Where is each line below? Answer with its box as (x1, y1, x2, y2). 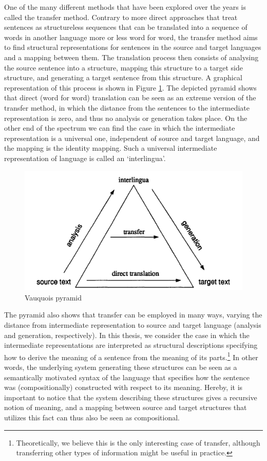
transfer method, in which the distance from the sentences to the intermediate (4, 102, 250, 113)
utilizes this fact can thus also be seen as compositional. (4, 412, 180, 422)
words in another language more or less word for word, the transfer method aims (4, 31, 258, 42)
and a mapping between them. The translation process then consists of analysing (4, 51, 259, 62)
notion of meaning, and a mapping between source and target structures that (4, 402, 247, 413)
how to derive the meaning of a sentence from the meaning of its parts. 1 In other (4, 350, 258, 362)
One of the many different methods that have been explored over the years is (4, 2, 246, 12)
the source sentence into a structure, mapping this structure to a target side (4, 62, 243, 73)
